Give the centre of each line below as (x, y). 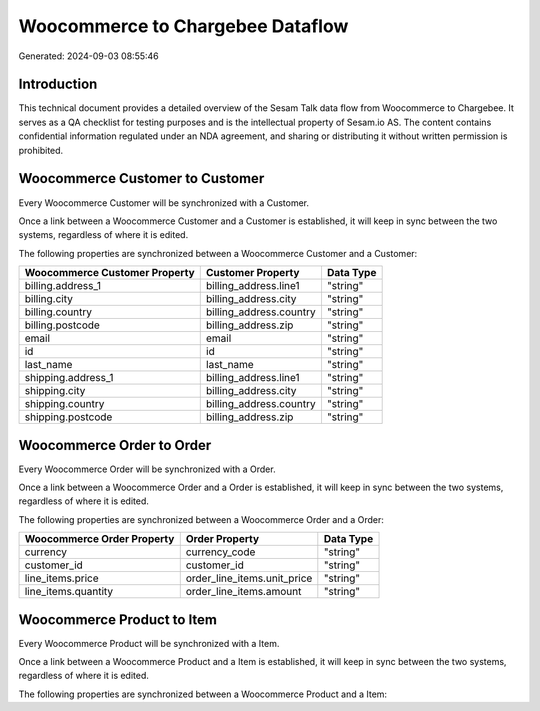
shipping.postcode (68, 417)
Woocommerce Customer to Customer (141, 178)
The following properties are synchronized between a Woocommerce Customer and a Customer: (218, 253)
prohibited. (41, 150)
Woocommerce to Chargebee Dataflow (183, 26)
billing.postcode (62, 325)
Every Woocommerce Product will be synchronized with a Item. (149, 643)
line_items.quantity (69, 592)
